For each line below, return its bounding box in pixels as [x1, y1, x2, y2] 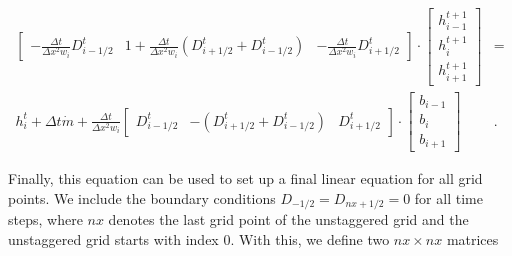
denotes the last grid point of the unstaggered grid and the [108, 209, 469, 230]
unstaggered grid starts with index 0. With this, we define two [8, 228, 390, 249]
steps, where [8, 209, 83, 230]
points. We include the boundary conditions [8, 187, 276, 208]
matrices [446, 228, 499, 249]
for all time [414, 187, 483, 208]
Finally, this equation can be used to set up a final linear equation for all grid [8, 168, 483, 189]
